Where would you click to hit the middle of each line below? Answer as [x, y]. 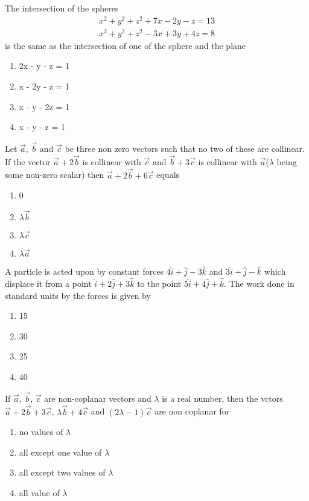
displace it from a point [48, 283]
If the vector [28, 161]
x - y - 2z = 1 [44, 106]
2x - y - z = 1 [44, 66]
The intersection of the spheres [62, 8]
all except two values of [62, 472]
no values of [41, 432]
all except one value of [60, 452]
